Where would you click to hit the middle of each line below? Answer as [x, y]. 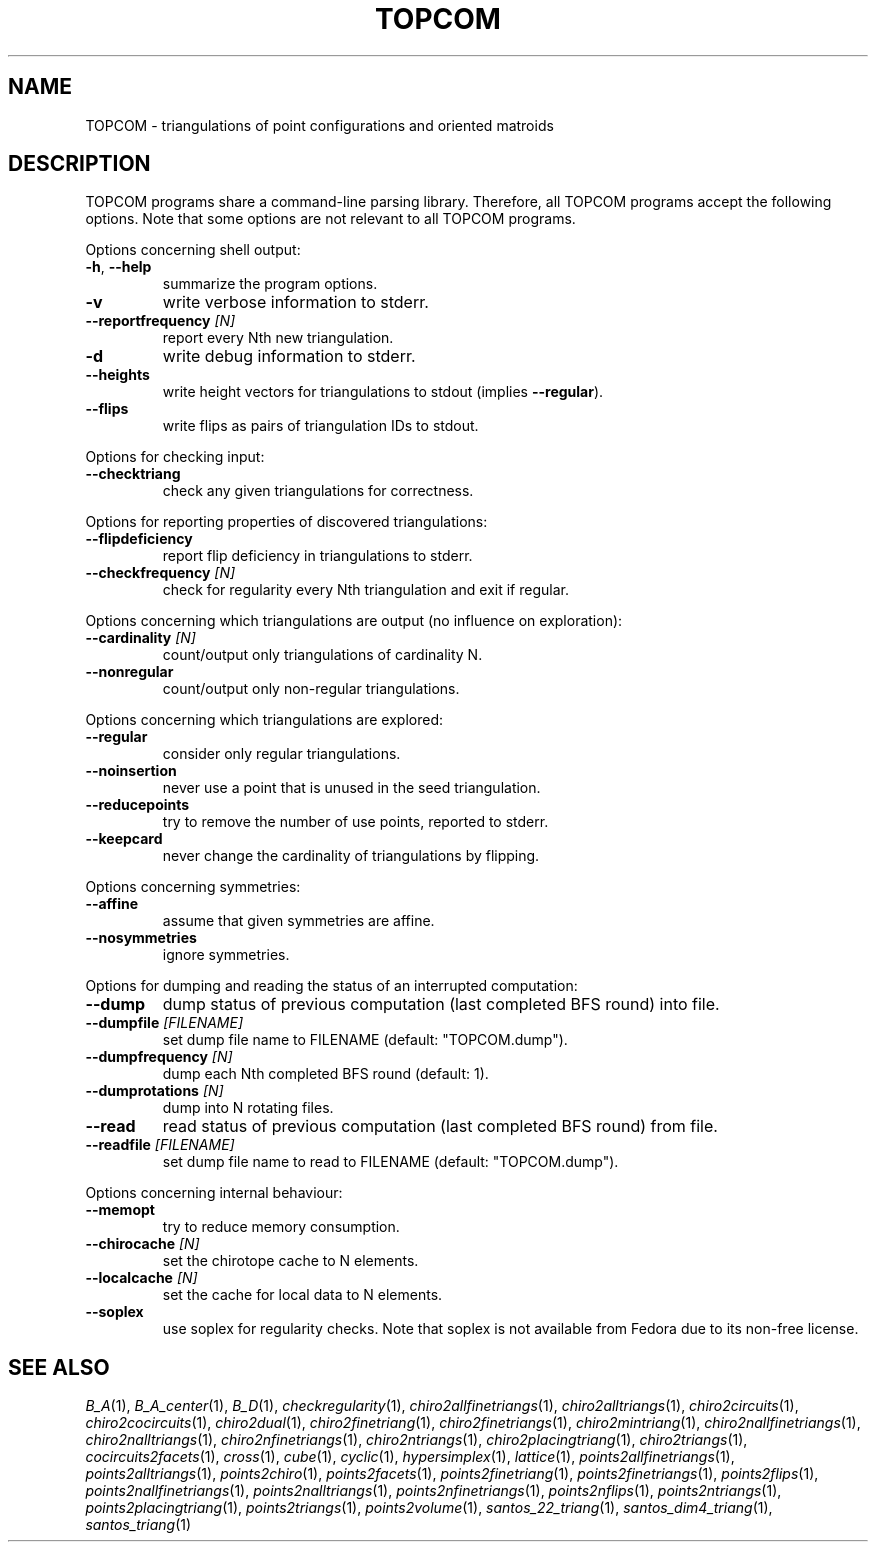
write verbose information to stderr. [295, 302]
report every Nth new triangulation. [278, 338]
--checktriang [133, 474]
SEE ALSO [59, 1367]
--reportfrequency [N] [160, 321]
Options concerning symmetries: [193, 887]
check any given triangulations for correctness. [318, 491]
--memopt [120, 1210]
